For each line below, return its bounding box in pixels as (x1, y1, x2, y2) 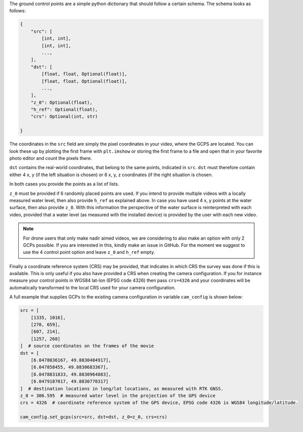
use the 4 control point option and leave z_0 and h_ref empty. (23, 249, 155, 255)
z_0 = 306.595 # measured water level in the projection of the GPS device (20, 392, 216, 398)
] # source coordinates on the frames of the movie (20, 343, 154, 349)
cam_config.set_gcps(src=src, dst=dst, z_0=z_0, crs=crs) (20, 414, 167, 420)
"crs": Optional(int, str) (30, 114, 98, 119)
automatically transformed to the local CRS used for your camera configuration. (9, 284, 176, 290)
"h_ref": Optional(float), (30, 107, 98, 113)
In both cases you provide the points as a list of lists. (9, 181, 119, 187)
